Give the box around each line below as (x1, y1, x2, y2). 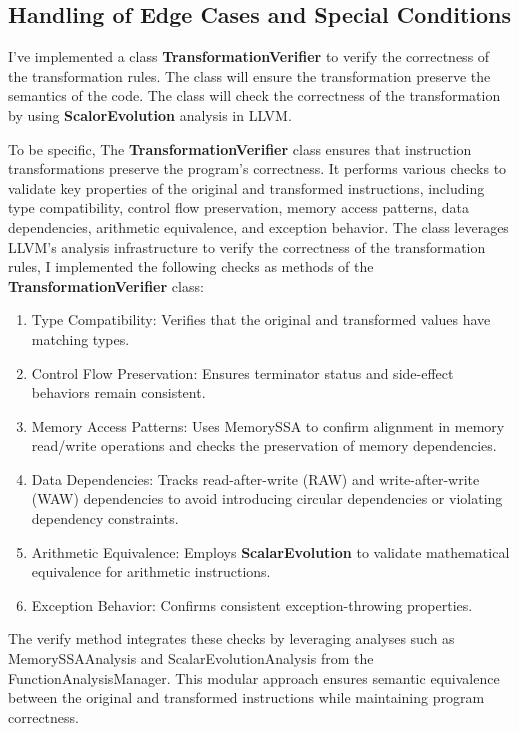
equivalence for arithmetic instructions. (31, 561, 271, 582)
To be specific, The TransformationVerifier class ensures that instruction (8, 138, 472, 159)
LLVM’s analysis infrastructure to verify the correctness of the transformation (8, 236, 486, 257)
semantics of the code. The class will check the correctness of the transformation (8, 85, 501, 106)
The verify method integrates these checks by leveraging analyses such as (8, 628, 455, 649)
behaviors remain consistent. (31, 382, 206, 403)
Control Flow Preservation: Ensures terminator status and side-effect (31, 362, 454, 383)
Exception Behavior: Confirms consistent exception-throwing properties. (31, 594, 473, 615)
